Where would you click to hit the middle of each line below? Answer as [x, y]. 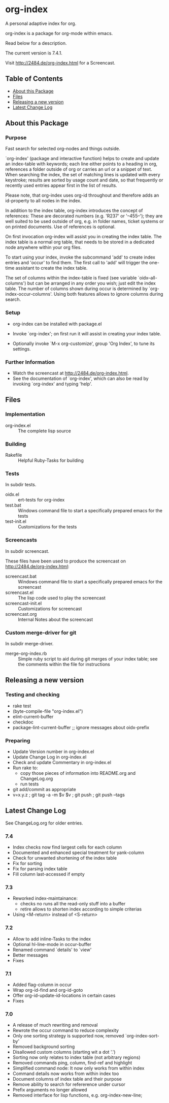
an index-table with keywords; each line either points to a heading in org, [81, 164]
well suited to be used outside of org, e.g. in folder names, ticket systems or [84, 222]
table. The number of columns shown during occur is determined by [77, 289]
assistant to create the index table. [52, 268]
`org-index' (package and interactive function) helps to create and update [82, 159]
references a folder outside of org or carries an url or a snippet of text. [79, 169]
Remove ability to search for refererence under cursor [69, 1084]
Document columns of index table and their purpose [67, 1079]
